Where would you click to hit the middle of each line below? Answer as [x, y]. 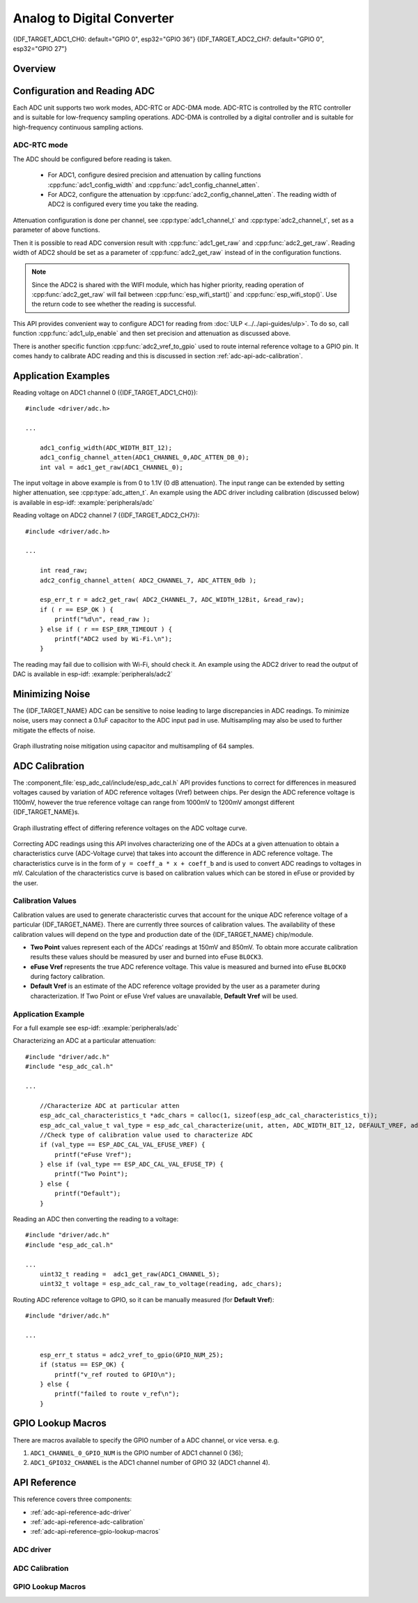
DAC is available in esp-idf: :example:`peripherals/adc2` [93, 674]
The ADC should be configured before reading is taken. [92, 159]
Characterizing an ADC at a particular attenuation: [84, 1041]
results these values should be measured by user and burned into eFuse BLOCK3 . [147, 957]
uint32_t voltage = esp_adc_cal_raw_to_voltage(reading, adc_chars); [161, 1284]
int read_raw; [64, 570]
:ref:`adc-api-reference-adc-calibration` [88, 1522]
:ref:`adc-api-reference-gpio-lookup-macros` [95, 1532]
